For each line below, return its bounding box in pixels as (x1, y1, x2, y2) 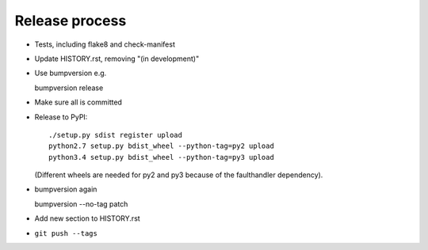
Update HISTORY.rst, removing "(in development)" (34, 54, 200, 63)
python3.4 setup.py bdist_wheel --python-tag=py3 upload (48, 153, 275, 161)
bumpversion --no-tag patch (34, 199, 128, 209)
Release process (14, 12, 127, 29)
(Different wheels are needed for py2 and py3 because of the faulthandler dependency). (34, 170, 323, 180)
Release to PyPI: (34, 112, 88, 122)
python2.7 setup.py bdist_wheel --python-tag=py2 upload (48, 142, 275, 150)
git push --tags (34, 229, 98, 237)
